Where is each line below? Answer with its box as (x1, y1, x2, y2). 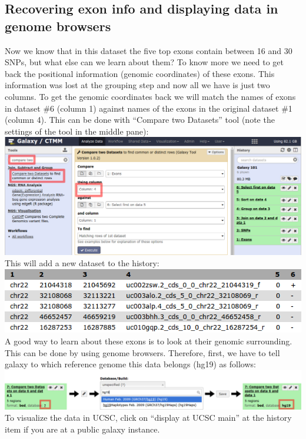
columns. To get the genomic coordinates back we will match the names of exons (5, 90, 296, 102)
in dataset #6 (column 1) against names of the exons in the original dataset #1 (5, 102, 292, 114)
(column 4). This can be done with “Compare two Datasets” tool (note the (5, 113, 275, 126)
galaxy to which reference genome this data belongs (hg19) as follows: (5, 358, 256, 370)
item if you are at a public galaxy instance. (5, 423, 160, 435)
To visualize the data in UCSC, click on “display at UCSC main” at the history (5, 411, 292, 424)
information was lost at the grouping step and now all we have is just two (5, 79, 270, 91)
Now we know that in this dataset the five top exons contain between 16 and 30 (5, 44, 292, 56)
